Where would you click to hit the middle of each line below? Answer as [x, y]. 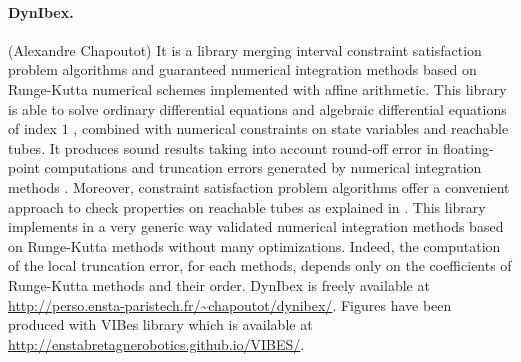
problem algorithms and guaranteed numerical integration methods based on [242, 69]
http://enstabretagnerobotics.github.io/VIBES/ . [156, 343]
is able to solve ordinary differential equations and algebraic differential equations [257, 108]
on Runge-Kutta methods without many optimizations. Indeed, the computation [254, 245]
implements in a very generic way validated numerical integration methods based [256, 226]
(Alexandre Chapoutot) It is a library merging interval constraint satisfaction [245, 49]
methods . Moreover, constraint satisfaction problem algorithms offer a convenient [259, 186]
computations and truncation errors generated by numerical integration [263, 167]
